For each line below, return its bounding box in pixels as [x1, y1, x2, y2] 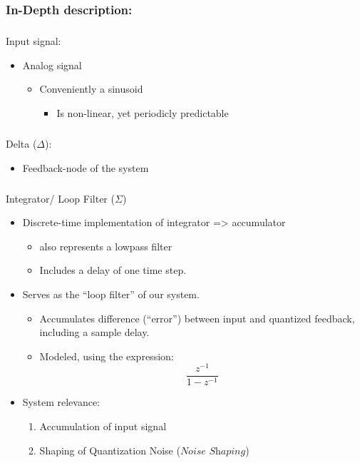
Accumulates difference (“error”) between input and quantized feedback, [39, 310, 355, 325]
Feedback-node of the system [22, 160, 149, 175]
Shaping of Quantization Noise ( [39, 442, 180, 457]
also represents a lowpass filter [39, 238, 173, 253]
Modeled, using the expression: [39, 348, 174, 363]
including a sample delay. [39, 325, 150, 340]
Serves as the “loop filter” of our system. [22, 286, 200, 301]
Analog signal [22, 57, 82, 72]
